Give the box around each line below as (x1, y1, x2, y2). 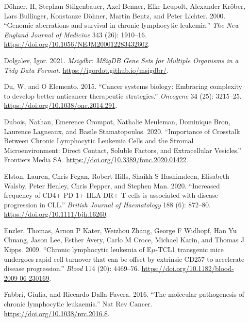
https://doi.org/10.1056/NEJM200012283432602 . (4, 39, 150, 49)
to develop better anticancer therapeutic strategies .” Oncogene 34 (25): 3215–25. (4, 90, 242, 101)
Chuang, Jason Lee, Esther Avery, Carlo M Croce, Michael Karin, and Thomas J (4, 235, 245, 245)
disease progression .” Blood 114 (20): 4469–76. (4, 263, 139, 273)
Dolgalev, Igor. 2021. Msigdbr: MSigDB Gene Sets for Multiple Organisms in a (4, 55, 239, 65)
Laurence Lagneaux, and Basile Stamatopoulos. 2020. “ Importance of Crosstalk (4, 126, 240, 136)
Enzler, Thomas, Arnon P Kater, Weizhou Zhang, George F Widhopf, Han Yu (4, 225, 237, 235)
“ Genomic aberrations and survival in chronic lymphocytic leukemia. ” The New (4, 20, 239, 30)
